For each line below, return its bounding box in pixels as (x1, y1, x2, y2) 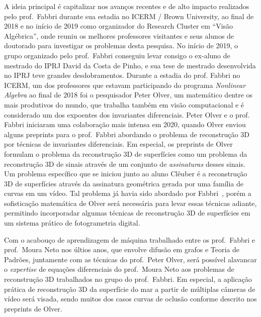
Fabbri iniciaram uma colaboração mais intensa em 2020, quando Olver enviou (4, 119, 246, 130)
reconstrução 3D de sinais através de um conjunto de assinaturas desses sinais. (4, 158, 245, 169)
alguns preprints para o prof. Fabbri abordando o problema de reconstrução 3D (4, 129, 249, 139)
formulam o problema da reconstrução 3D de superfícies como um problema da (4, 148, 247, 159)
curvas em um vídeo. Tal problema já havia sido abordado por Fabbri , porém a (4, 188, 251, 198)
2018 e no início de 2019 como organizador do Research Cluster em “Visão (4, 21, 233, 31)
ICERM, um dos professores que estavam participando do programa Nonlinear (4, 79, 246, 90)
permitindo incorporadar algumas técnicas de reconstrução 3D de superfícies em (4, 207, 250, 218)
